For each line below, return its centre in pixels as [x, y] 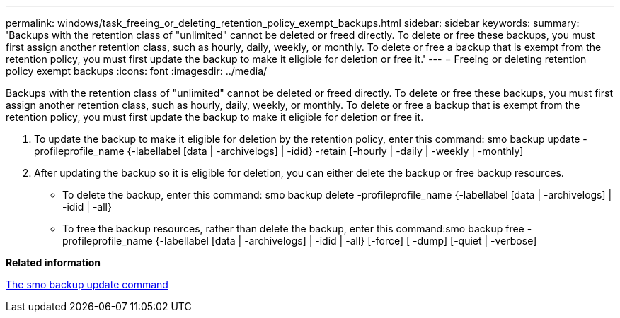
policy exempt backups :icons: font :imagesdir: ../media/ [137, 71]
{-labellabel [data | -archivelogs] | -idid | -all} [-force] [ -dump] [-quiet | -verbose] [346, 241]
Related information [53, 263]
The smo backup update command [87, 284]
